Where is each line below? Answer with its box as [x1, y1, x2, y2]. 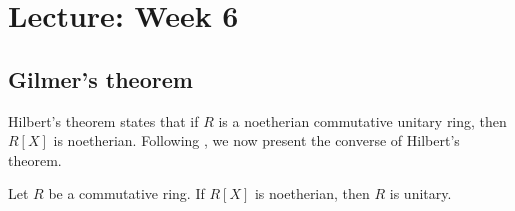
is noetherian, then [254, 183, 370, 204]
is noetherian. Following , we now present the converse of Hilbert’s [53, 130, 460, 151]
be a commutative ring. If [48, 183, 205, 204]
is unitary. [389, 183, 452, 204]
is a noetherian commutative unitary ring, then [218, 110, 507, 131]
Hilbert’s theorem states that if [8, 110, 199, 131]
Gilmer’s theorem [8, 63, 193, 94]
